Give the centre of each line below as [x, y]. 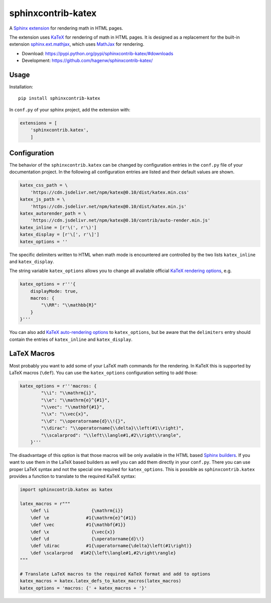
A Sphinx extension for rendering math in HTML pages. [66, 28]
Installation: [21, 87]
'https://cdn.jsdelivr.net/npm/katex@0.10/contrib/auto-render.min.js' [120, 220]
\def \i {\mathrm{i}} [77, 511]
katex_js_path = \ [42, 199]
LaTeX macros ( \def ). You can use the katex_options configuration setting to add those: [103, 373]
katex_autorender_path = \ [53, 213]
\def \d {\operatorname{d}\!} [87, 539]
